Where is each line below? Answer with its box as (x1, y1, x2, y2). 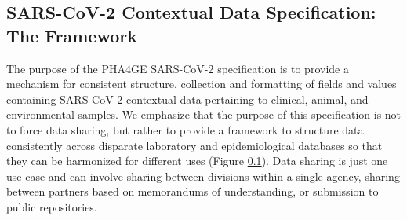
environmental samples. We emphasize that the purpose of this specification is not (6, 106, 402, 123)
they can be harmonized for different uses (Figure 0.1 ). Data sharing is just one (6, 152, 388, 169)
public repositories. (6, 198, 97, 214)
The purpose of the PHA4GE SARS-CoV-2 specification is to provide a (6, 60, 349, 76)
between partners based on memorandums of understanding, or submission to (6, 183, 379, 200)
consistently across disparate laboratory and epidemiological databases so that (6, 137, 383, 153)
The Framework (6, 23, 137, 47)
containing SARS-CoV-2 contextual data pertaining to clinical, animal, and (6, 90, 369, 107)
